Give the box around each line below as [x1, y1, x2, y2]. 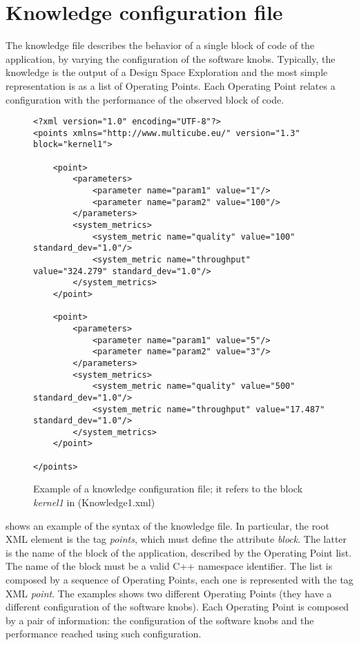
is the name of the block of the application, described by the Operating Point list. [6, 545, 352, 559]
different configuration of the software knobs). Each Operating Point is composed [6, 599, 349, 614]
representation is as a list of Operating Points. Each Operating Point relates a [6, 78, 336, 93]
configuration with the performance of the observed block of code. [6, 92, 284, 106]
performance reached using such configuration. [6, 626, 202, 641]
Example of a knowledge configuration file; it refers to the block [33, 481, 303, 496]
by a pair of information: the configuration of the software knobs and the [6, 613, 314, 627]
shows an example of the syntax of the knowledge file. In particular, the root [6, 518, 329, 532]
